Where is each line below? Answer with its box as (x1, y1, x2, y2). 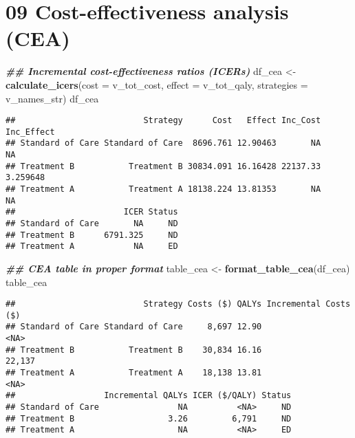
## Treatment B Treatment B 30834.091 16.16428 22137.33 (6, 161, 321, 171)
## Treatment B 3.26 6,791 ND (6, 413, 292, 424)
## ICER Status (6, 207, 178, 217)
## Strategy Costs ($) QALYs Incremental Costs (6, 299, 351, 309)
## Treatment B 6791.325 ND (6, 230, 178, 240)
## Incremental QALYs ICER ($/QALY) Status (6, 391, 292, 401)
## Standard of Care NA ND (6, 219, 178, 228)
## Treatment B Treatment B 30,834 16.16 (6, 344, 262, 355)
